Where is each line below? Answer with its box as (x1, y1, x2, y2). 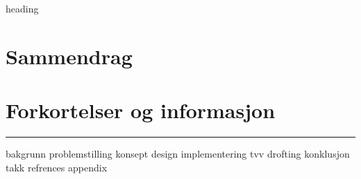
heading (6, 1, 39, 15)
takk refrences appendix (6, 160, 108, 174)
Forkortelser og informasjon (6, 96, 276, 124)
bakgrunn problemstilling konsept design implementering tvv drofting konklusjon (6, 147, 350, 161)
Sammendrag (6, 41, 133, 70)
